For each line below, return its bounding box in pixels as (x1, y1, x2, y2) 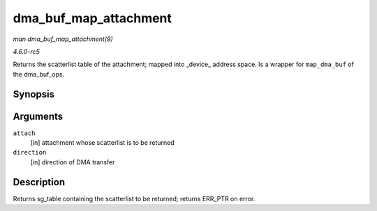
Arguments (13, 110, 64, 122)
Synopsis (13, 88, 55, 100)
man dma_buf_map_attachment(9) (13, 35, 113, 43)
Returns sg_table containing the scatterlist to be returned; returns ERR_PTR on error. (13, 194, 256, 203)
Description (13, 176, 66, 188)
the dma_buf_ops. (13, 70, 65, 78)
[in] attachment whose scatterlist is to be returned (30, 139, 175, 147)
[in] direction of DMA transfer (30, 157, 115, 166)
